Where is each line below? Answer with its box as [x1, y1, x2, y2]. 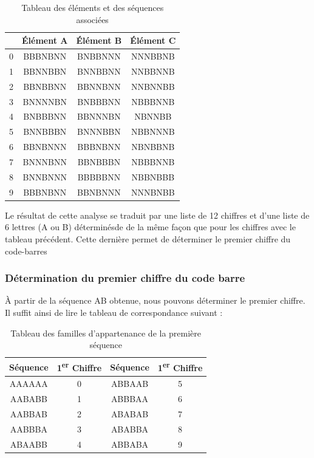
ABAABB [10, 437, 47, 450]
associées [76, 13, 109, 26]
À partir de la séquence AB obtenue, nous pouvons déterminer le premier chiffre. [5, 294, 305, 307]
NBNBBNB [131, 140, 175, 153]
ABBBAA [111, 392, 149, 405]
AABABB [10, 392, 47, 405]
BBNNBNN [77, 80, 121, 92]
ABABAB [111, 407, 149, 420]
